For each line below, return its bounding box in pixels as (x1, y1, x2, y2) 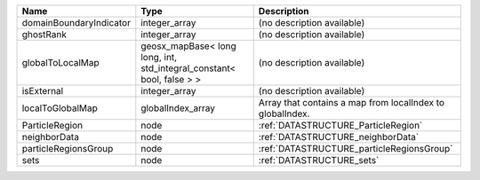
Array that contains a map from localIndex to (258, 97, 444, 108)
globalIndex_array (140, 102, 216, 114)
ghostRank (21, 28, 67, 40)
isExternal (21, 85, 64, 97)
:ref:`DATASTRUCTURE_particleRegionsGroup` (258, 143, 453, 154)
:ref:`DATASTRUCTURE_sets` (258, 154, 380, 166)
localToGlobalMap (21, 102, 98, 114)
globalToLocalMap (21, 57, 100, 68)
